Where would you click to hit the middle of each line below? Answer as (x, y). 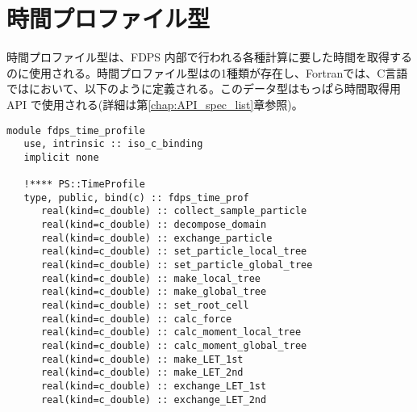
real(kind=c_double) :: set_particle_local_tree (174, 252)
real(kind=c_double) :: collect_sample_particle (174, 211)
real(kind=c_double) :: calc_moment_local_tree (171, 332)
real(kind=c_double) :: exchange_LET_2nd (154, 399)
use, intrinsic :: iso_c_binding (113, 144)
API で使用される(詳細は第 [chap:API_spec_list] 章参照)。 (155, 104)
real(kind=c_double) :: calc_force (136, 319)
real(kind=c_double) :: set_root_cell (145, 306)
